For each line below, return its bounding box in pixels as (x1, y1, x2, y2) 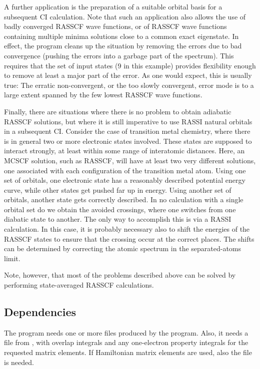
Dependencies (4, 304, 76, 320)
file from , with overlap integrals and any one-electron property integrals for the (4, 337, 248, 348)
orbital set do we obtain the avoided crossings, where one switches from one (4, 204, 236, 214)
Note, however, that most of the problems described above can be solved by (4, 270, 236, 280)
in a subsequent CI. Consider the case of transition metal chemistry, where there (4, 126, 250, 136)
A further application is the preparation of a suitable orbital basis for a (4, 1, 222, 11)
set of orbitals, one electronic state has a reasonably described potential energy (4, 175, 245, 185)
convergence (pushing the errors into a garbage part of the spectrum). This (4, 50, 234, 60)
